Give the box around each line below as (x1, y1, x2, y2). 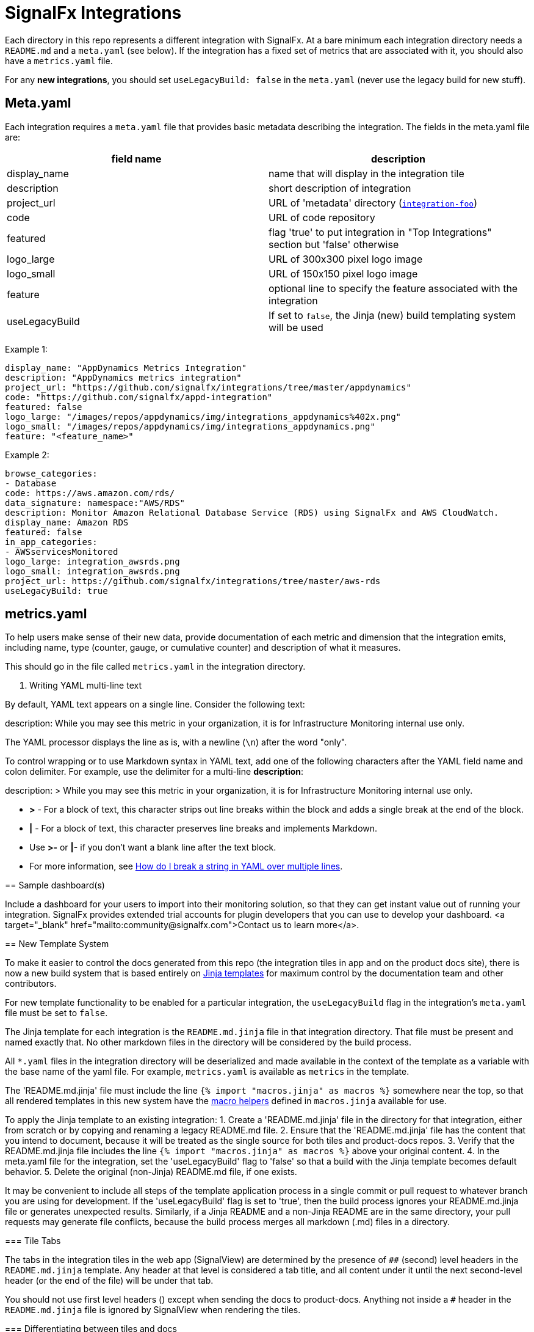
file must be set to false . (5, 1008, 108, 1019)
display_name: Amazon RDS (5, 517, 129, 527)
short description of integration (269, 181, 411, 194)
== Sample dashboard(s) (5, 880, 105, 891)
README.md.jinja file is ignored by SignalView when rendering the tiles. (5, 1305, 301, 1316)
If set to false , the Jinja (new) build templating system (269, 309, 516, 321)
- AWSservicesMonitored (5, 546, 118, 557)
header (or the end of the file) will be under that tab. (5, 1275, 214, 1286)
